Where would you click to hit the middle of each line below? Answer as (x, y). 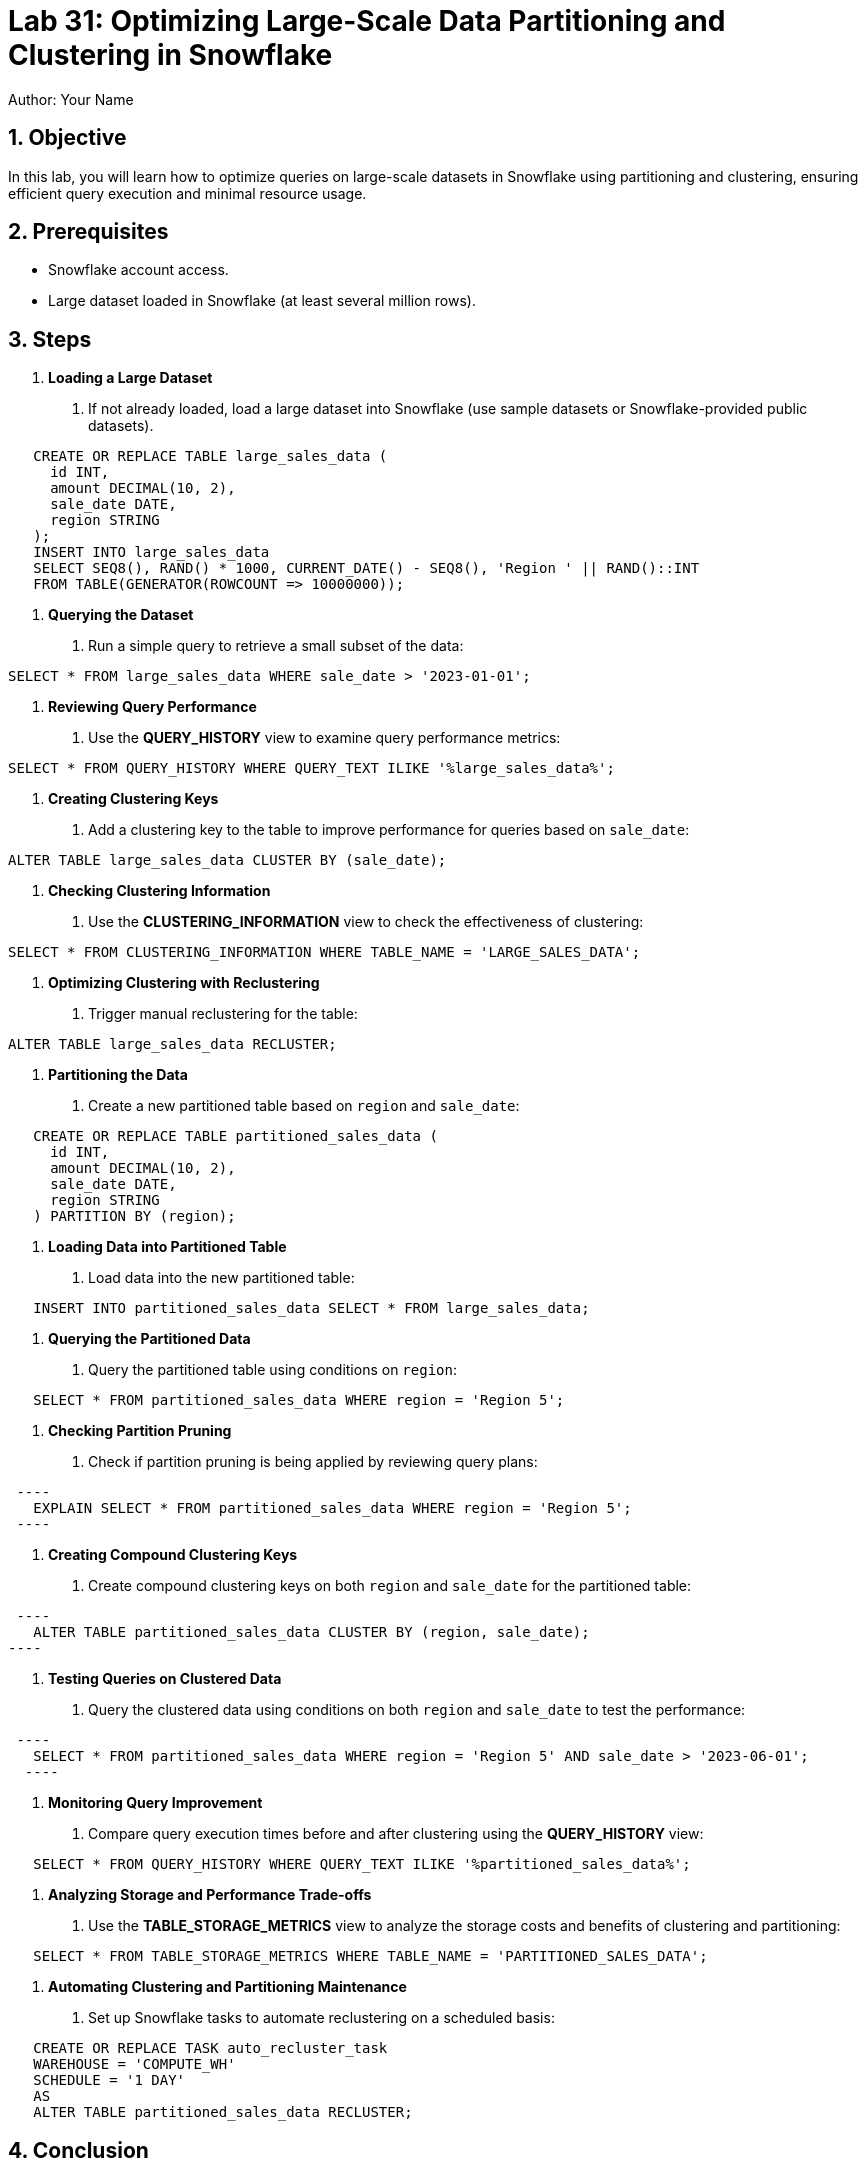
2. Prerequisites (88, 232)
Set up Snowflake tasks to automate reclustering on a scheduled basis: (321, 2018)
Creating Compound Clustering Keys (173, 1555)
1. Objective (67, 138)
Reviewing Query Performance (152, 707)
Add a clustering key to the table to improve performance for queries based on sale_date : (389, 830)
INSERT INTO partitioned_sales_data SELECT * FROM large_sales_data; (311, 1308)
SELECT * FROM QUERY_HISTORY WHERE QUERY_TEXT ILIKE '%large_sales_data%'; (311, 768)
